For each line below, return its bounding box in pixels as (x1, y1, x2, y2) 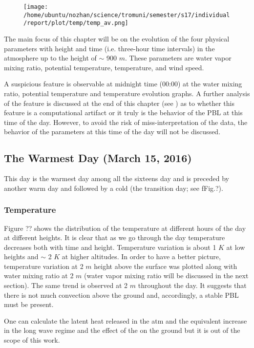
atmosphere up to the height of (4, 53, 97, 63)
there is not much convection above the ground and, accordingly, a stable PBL (4, 289, 239, 300)
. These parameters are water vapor (125, 53, 232, 63)
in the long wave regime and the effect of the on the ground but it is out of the (4, 325, 240, 335)
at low (226, 242, 245, 252)
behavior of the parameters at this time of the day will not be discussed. (4, 126, 221, 137)
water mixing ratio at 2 (4, 270, 74, 281)
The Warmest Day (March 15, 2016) (4, 150, 192, 165)
